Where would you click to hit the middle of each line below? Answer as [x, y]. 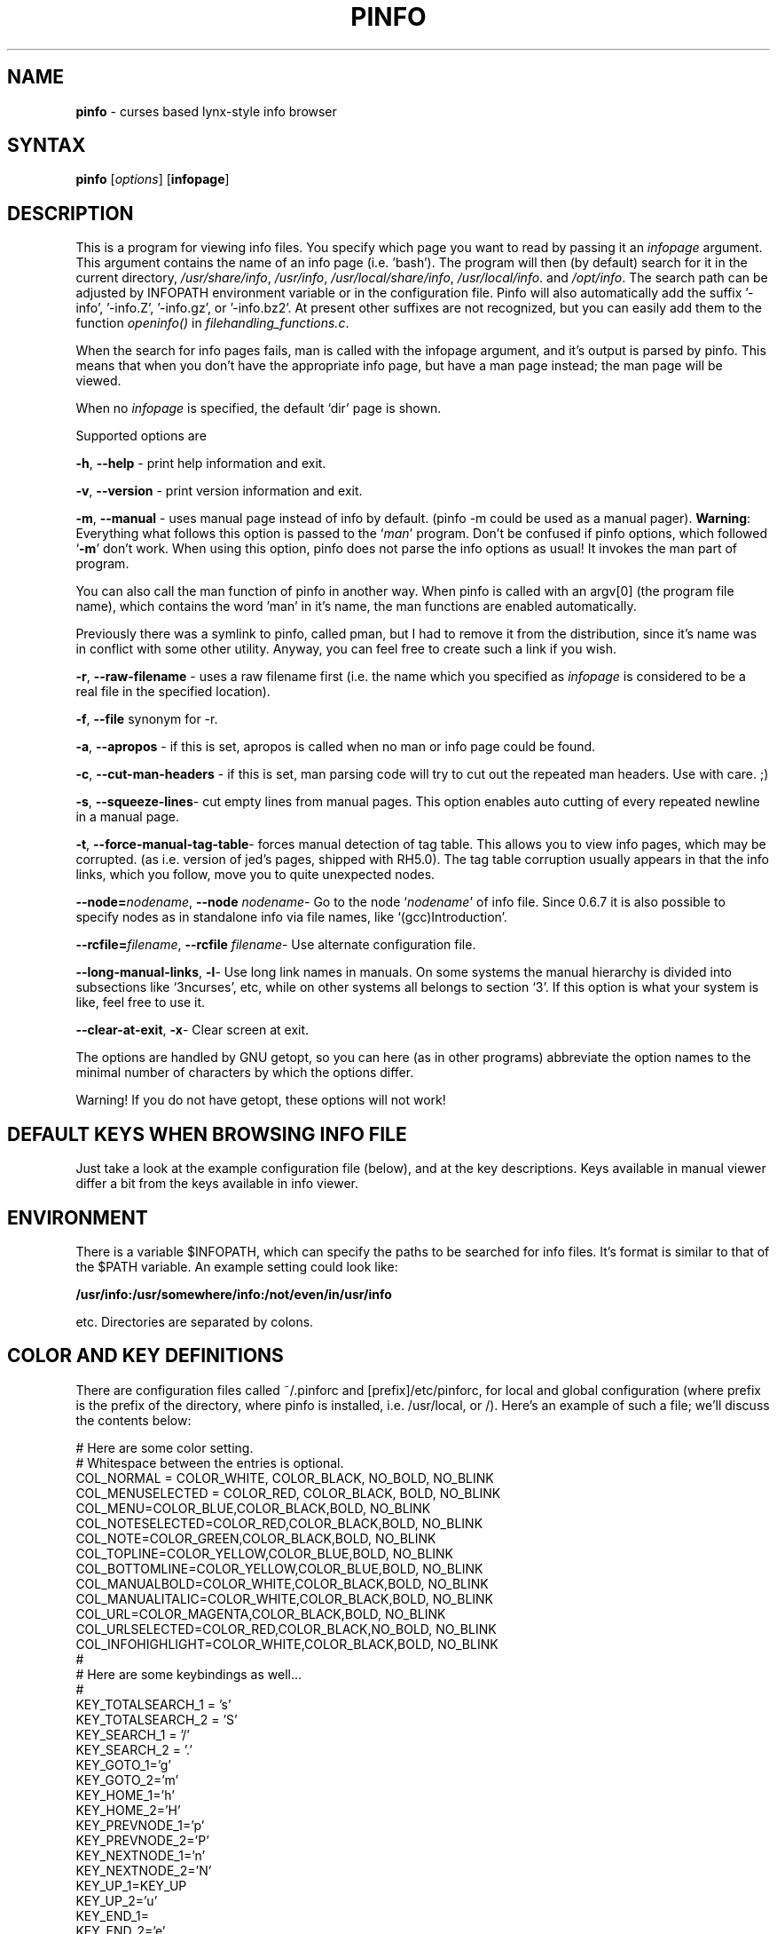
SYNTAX [47, 146]
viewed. [98, 381]
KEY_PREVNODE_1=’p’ [140, 1825]
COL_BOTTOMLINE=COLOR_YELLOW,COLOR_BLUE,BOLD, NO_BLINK [279, 1568]
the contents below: [133, 1420]
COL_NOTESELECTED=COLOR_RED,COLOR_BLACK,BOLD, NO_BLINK [279, 1523]
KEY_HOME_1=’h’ [125, 1795]
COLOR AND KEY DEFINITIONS [145, 1356]
